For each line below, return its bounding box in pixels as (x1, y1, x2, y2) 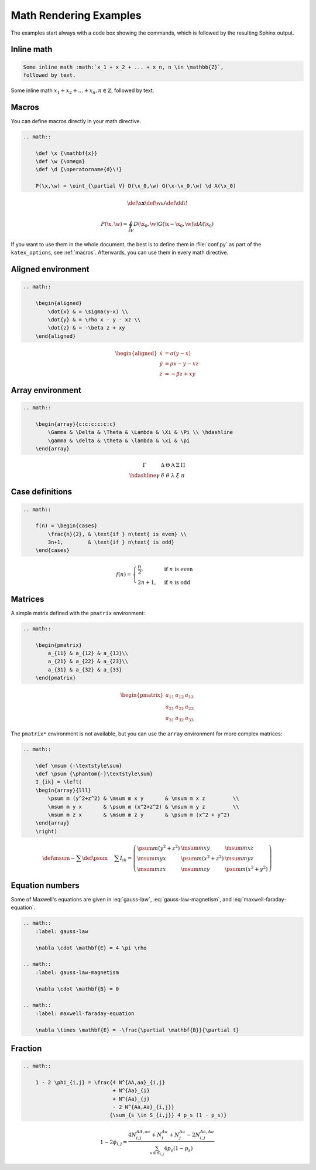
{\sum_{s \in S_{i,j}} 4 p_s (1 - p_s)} (109, 1112, 227, 1118)
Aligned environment (11, 264, 90, 274)
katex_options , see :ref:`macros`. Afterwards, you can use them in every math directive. (11, 249, 229, 256)
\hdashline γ (129, 472, 160, 479)
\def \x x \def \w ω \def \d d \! (126, 199, 188, 206)
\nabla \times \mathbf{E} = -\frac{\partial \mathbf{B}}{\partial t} (35, 1026, 239, 1033)
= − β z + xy (164, 370, 196, 377)
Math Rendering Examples (11, 9, 142, 22)
